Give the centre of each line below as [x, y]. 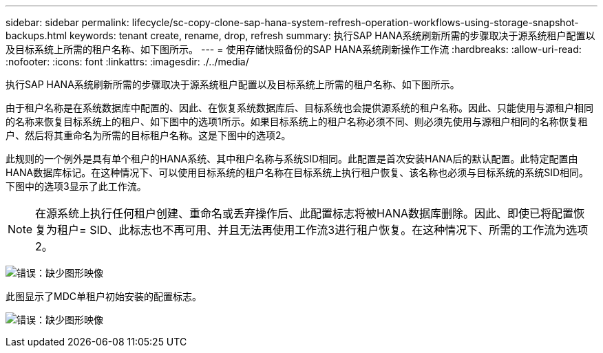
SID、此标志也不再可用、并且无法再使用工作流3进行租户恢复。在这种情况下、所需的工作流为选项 [339, 230]
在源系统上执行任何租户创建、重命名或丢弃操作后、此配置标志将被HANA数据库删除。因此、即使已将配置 [305, 213]
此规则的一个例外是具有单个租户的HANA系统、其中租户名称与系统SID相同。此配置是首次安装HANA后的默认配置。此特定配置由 [292, 159]
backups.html [36, 35]
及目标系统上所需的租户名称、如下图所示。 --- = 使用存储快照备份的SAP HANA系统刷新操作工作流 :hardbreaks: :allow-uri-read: [294, 49]
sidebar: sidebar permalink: [67, 22]
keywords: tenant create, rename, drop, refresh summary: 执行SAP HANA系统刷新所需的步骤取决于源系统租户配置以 [332, 35]
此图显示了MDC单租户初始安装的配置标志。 [104, 296]
